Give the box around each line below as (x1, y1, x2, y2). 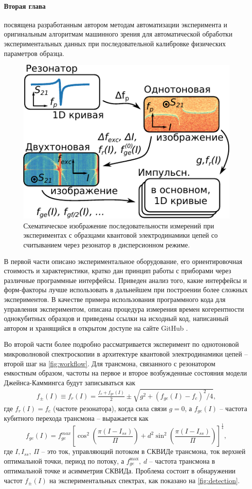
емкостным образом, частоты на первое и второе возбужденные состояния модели (4, 368, 247, 378)
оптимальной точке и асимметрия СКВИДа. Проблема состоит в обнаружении (4, 466, 236, 476)
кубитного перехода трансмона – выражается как (4, 413, 149, 423)
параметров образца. (4, 48, 65, 58)
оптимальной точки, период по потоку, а (4, 455, 125, 466)
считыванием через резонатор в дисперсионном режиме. (23, 240, 190, 250)
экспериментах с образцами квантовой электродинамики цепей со (23, 230, 218, 240)
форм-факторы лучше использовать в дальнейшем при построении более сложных (4, 284, 248, 295)
